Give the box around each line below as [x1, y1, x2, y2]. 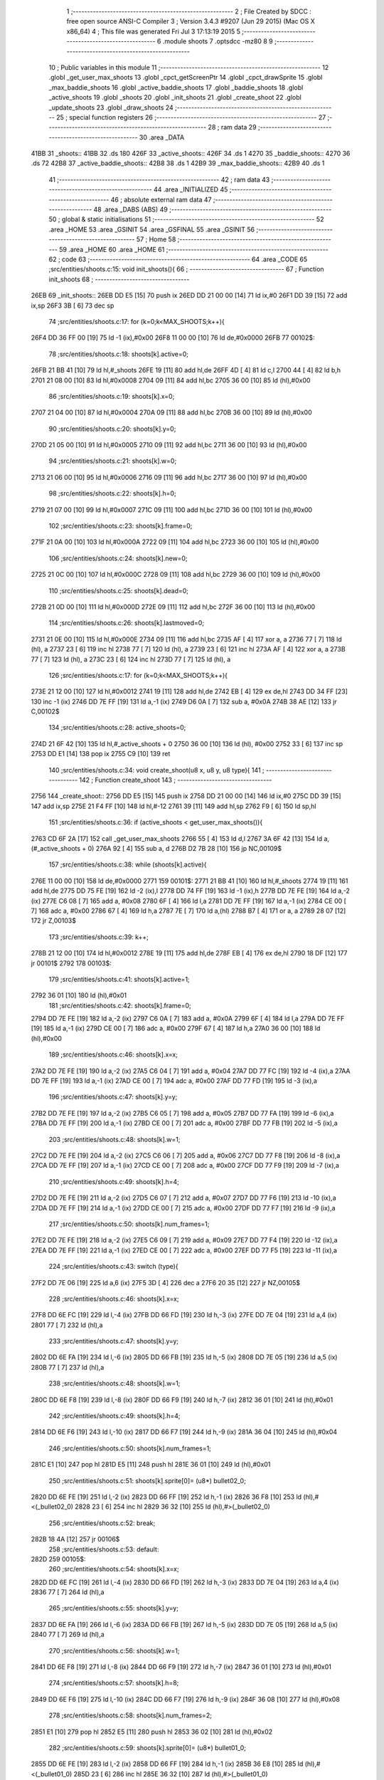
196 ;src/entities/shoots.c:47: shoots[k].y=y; [48, 1093, 178, 1101]
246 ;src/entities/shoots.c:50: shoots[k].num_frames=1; [48, 1444, 211, 1452]
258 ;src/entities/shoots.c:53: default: [48, 1545, 159, 1554]
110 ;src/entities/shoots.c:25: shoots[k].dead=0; [48, 586, 188, 595]
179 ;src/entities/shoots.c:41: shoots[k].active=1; [48, 975, 190, 983]
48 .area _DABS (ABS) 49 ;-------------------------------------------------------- [93, 205, 332, 214]
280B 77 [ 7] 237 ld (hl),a [31, 1363, 105, 1371]
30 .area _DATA [139, 132, 185, 142]
